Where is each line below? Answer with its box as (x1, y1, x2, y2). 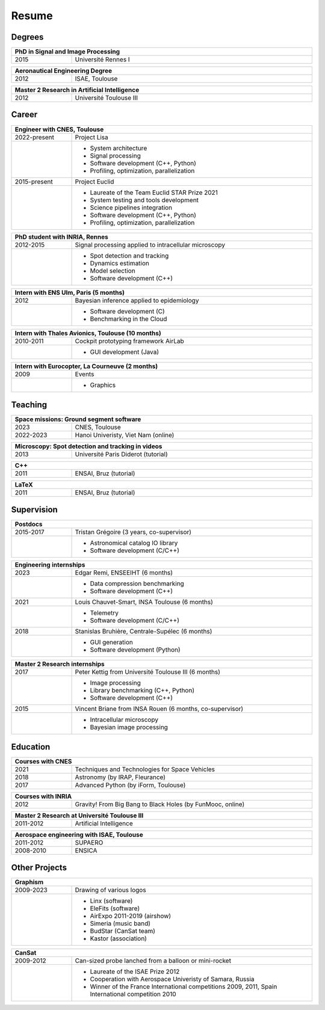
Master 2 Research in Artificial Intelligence (14, 86, 140, 94)
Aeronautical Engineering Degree (14, 67, 113, 75)
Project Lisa (75, 133, 108, 141)
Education (11, 742, 51, 752)
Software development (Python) (90, 645, 181, 654)
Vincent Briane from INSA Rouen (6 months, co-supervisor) (75, 704, 244, 713)
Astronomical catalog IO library (90, 538, 178, 547)
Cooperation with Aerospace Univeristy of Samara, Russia (90, 975, 255, 983)
